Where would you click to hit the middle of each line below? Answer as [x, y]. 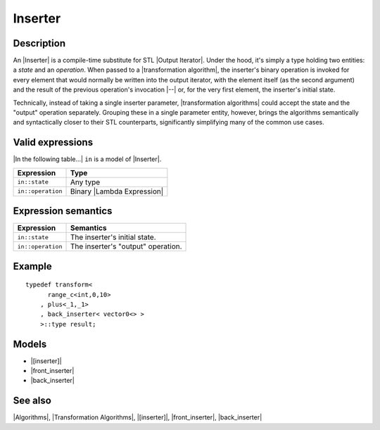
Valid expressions [53, 143]
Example [32, 266]
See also [32, 401]
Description [39, 43]
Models [30, 344]
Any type [85, 182]
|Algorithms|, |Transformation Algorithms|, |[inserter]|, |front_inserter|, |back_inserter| [138, 417]
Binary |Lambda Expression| [117, 191]
